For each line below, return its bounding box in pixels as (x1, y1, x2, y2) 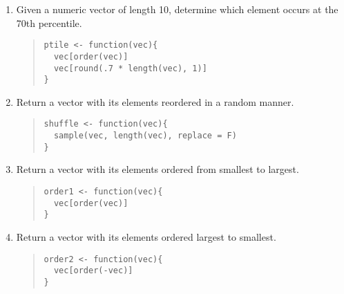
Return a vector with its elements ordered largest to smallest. (16, 229, 276, 244)
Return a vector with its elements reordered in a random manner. (16, 94, 294, 109)
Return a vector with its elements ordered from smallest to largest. (16, 162, 299, 176)
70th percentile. (16, 15, 82, 30)
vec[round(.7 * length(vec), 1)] (53, 63, 207, 73)
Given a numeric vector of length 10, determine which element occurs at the (16, 2, 338, 16)
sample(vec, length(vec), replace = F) (53, 131, 237, 141)
